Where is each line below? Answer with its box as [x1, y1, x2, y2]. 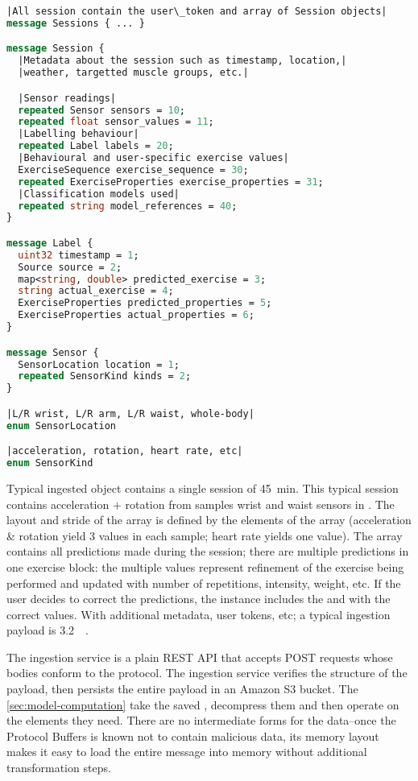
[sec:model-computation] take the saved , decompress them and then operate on [6, 696, 399, 713]
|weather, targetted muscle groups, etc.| [18, 67, 249, 79]
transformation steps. [6, 759, 111, 776]
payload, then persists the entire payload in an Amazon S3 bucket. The [6, 680, 358, 697]
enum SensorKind [6, 457, 93, 469]
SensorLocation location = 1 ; [18, 358, 180, 370]
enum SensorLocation [6, 419, 117, 432]
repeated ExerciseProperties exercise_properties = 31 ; [18, 176, 324, 188]
